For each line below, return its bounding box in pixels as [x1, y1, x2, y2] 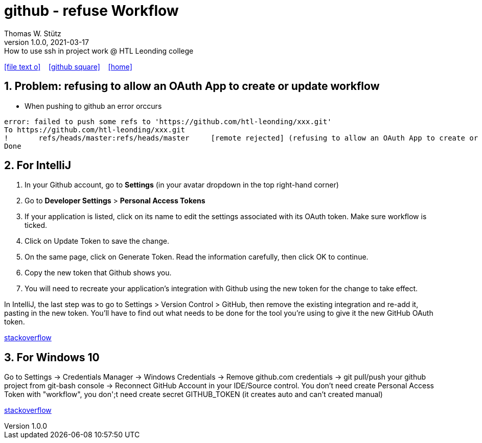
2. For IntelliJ [4, 159, 72, 172]
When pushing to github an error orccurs [25, 101, 162, 110]
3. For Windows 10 [4, 351, 100, 364]
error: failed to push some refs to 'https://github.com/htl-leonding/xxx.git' [4, 117, 332, 126]
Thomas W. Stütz [4, 29, 61, 38]
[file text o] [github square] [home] [4, 62, 132, 71]
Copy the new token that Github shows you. [25, 268, 172, 277]
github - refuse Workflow [4, 2, 179, 19]
